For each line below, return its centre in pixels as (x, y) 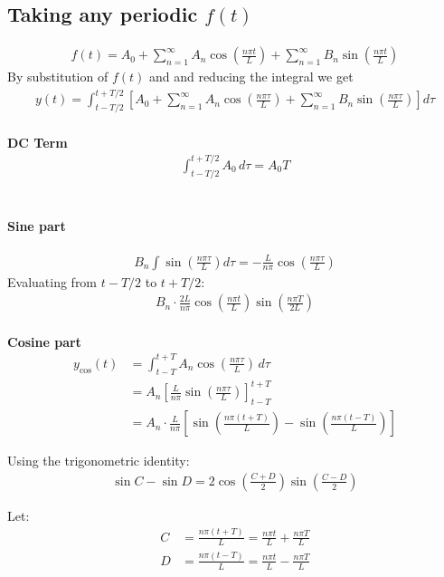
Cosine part (44, 341)
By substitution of (58, 77)
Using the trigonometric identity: (99, 461)
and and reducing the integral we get (251, 77)
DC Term (38, 142)
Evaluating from (52, 281)
